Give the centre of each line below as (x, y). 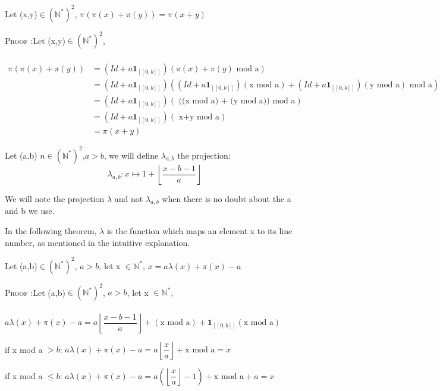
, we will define (131, 155)
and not (129, 198)
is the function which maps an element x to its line (199, 231)
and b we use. (30, 211)
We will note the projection (55, 198)
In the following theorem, (51, 231)
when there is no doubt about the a (227, 198)
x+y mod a (199, 117)
